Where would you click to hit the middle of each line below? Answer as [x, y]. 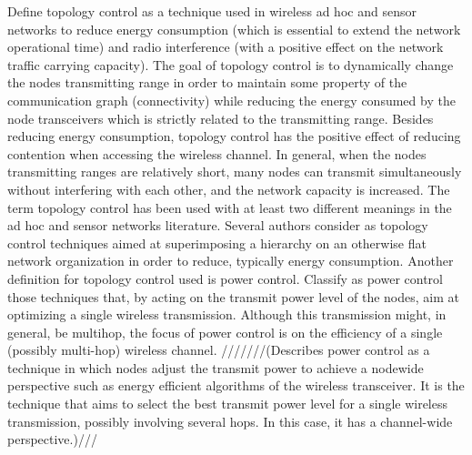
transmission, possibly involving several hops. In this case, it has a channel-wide [230, 421]
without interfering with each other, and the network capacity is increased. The [229, 189]
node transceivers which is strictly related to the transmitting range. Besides [221, 118]
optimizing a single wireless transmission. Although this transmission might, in [227, 314]
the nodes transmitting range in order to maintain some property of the [207, 82]
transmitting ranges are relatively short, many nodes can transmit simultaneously [235, 172]
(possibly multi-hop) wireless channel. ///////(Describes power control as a [219, 350]
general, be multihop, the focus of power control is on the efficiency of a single [225, 332]
